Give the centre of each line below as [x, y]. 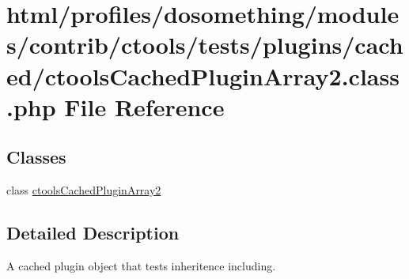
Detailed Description [93, 233]
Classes [36, 157]
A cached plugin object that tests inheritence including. [141, 265]
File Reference [144, 106]
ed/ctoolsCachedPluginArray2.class [203, 75]
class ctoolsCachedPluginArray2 [84, 190]
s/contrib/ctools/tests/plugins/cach [205, 45]
